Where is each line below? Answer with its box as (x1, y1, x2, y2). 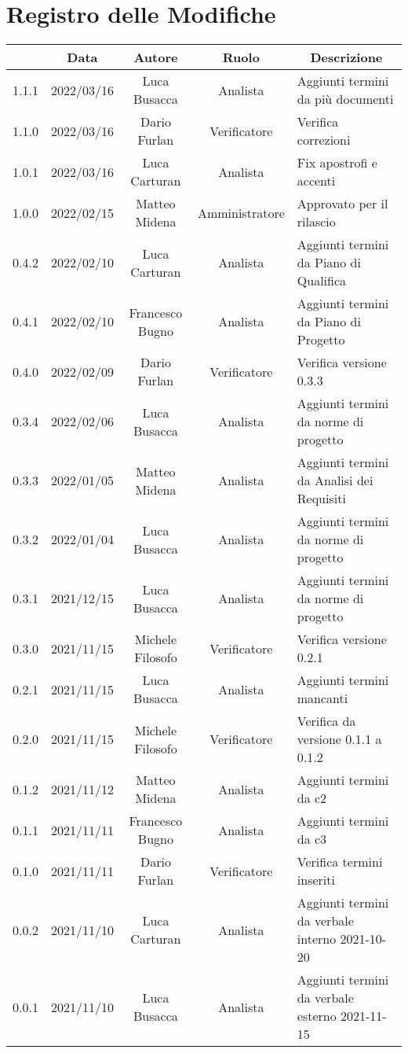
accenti (297, 171, 336, 190)
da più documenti (297, 90, 394, 109)
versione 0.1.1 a (297, 730, 382, 749)
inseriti (297, 871, 335, 889)
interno (297, 930, 337, 948)
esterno (297, 1007, 337, 1025)
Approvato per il (297, 194, 388, 213)
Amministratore (197, 203, 285, 222)
